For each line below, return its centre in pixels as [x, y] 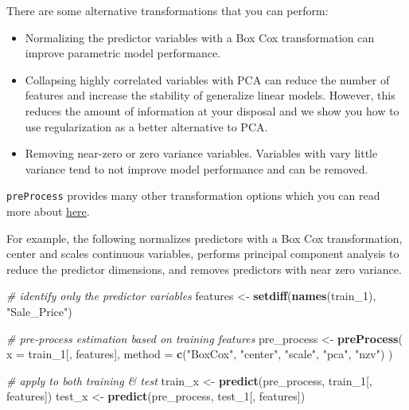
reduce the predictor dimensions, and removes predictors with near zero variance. [204, 269]
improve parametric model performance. [123, 53]
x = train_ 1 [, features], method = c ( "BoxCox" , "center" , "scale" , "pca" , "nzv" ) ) [200, 354]
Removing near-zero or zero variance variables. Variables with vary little [201, 153]
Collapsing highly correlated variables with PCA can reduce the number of [207, 79]
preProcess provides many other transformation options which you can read [193, 195]
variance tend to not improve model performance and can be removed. [197, 168]
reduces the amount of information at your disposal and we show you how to [212, 110]
